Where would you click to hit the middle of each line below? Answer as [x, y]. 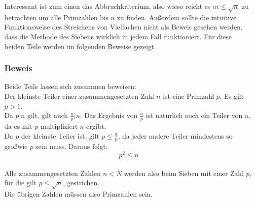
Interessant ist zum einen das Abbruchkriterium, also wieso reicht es [108, 6]
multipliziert [59, 126]
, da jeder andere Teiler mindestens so [175, 135]
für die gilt [21, 183]
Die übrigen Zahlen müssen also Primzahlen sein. [79, 194]
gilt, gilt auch [48, 115]
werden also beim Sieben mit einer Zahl [184, 173]
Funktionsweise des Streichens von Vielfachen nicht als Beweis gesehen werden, [124, 27]
